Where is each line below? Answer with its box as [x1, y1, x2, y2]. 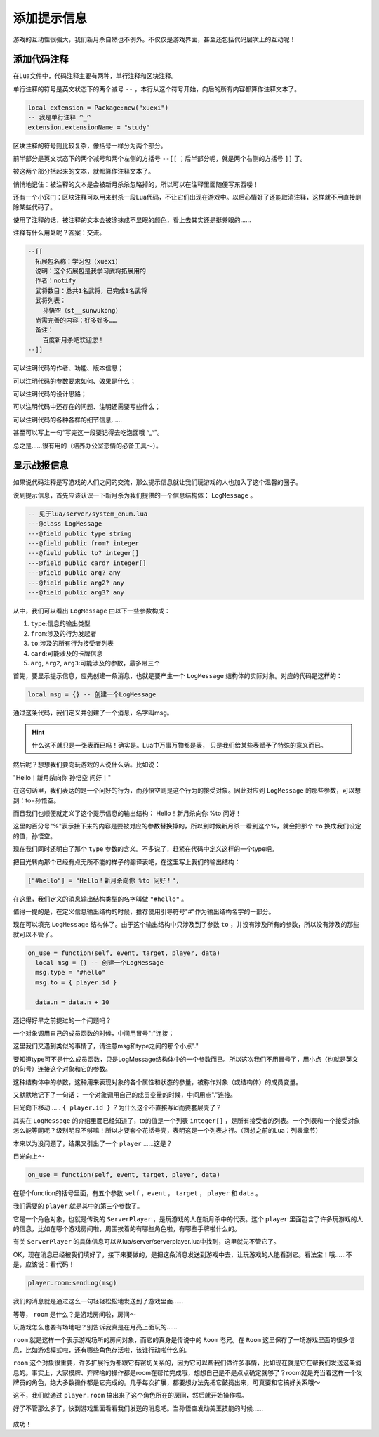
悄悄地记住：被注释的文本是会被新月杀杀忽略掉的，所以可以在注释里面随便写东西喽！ [13, 180, 259, 188]
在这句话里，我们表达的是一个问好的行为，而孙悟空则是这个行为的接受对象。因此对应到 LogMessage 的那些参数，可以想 [13, 786, 361, 795]
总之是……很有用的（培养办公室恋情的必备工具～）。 [13, 441, 163, 450]
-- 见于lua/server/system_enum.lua [27, 509, 148, 518]
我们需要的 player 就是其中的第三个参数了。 [13, 1202, 144, 1210]
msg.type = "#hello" [35, 968, 106, 977]
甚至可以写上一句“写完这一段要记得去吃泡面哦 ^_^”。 [13, 429, 164, 437]
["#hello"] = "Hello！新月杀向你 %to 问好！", [27, 876, 180, 885]
